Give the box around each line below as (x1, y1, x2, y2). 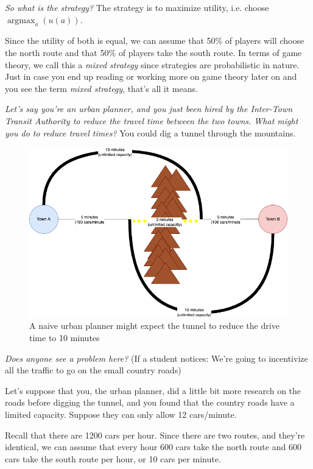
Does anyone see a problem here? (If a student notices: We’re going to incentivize (5, 351, 308, 364)
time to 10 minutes (29, 331, 100, 344)
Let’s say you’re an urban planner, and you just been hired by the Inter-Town (5, 102, 293, 115)
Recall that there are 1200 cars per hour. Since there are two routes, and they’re (5, 428, 305, 441)
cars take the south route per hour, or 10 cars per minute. (5, 452, 221, 465)
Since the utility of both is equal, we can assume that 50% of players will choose (5, 34, 304, 47)
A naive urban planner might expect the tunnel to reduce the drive (29, 319, 280, 332)
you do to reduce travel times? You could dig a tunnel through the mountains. (5, 126, 296, 139)
